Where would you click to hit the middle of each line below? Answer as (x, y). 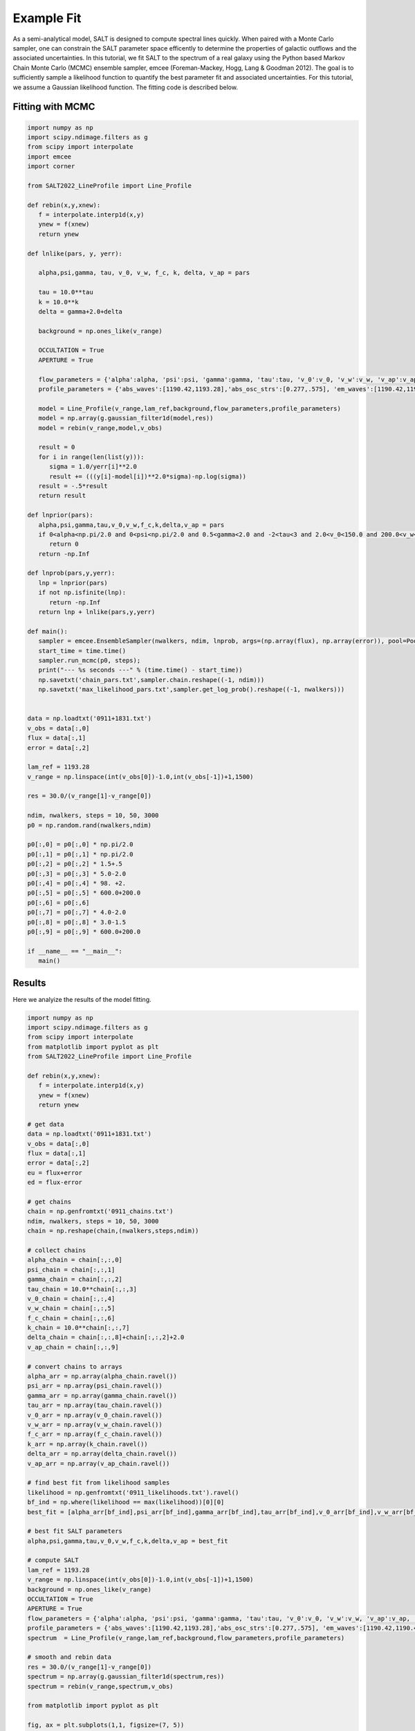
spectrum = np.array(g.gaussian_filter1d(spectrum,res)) (126, 1677)
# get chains (49, 1202)
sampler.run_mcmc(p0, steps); (90, 660)
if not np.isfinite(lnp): (82, 593)
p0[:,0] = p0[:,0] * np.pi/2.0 (81, 844)
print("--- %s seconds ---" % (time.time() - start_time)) (140, 670)
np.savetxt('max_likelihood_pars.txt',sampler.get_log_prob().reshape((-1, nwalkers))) (192, 690)
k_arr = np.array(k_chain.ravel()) (87, 1444)
